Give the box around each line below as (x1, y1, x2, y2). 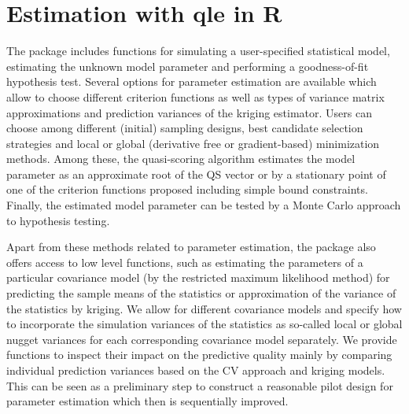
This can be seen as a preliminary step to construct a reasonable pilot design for (6, 377, 393, 394)
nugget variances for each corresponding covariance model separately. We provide (6, 331, 397, 347)
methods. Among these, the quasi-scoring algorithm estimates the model (6, 150, 356, 167)
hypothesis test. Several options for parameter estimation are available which (6, 73, 377, 90)
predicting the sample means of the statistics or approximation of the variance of (6, 285, 396, 301)
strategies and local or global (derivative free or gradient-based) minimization (6, 135, 380, 151)
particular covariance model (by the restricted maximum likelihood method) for (6, 269, 390, 286)
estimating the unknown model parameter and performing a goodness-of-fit (6, 57, 369, 74)
